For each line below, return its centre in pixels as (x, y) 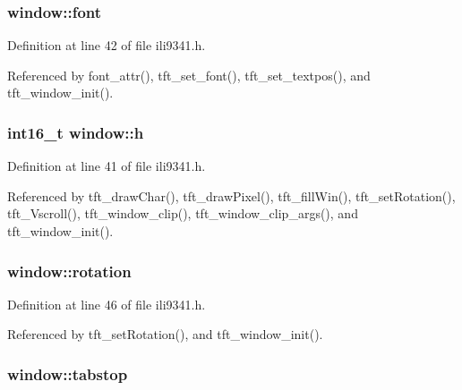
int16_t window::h (76, 132)
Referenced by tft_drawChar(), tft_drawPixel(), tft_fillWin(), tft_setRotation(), (231, 195)
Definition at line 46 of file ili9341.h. (107, 304)
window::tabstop (68, 373)
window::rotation (69, 271)
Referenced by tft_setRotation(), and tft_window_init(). (165, 334)
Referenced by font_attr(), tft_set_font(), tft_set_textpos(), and (189, 75)
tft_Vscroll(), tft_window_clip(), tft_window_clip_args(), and (183, 213)
